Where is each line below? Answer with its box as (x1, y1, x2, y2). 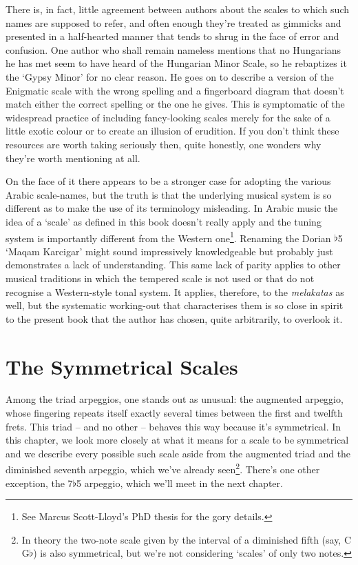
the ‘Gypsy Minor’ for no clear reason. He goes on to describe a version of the (6, 69, 334, 83)
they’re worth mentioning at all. (6, 150, 140, 165)
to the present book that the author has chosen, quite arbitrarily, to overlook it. (6, 311, 343, 326)
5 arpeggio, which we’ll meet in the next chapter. (76, 475, 283, 490)
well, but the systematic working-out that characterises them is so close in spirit (6, 298, 344, 313)
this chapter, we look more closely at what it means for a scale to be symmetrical (6, 433, 349, 447)
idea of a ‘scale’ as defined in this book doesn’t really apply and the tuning (6, 214, 322, 228)
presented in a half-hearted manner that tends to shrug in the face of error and (6, 29, 339, 43)
